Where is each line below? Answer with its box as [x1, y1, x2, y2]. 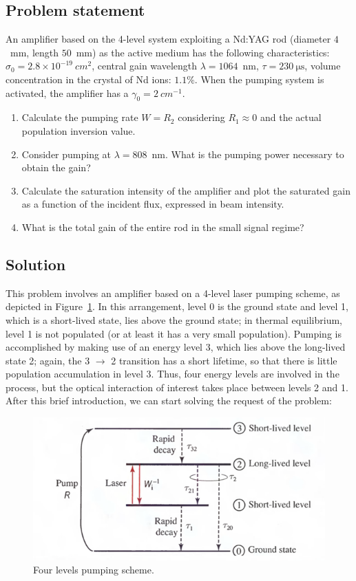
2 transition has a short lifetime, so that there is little [111, 353, 337, 367]
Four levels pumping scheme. [33, 562, 154, 577]
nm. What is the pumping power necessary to [151, 146, 344, 161]
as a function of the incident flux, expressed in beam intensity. [21, 197, 284, 211]
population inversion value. [21, 123, 136, 138]
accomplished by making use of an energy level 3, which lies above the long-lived [6, 340, 346, 354]
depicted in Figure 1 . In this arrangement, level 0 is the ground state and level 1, [6, 299, 348, 314]
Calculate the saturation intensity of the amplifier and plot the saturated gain [21, 183, 350, 197]
